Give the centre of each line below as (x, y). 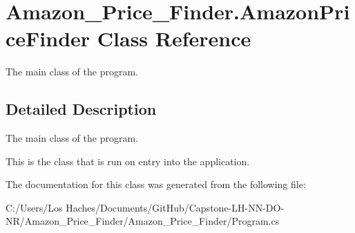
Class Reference (174, 38)
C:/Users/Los (34, 207)
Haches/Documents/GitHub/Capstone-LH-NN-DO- (175, 207)
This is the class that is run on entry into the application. (128, 161)
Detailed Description (81, 109)
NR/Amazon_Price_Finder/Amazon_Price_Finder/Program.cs (143, 221)
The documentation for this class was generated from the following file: (156, 184)
